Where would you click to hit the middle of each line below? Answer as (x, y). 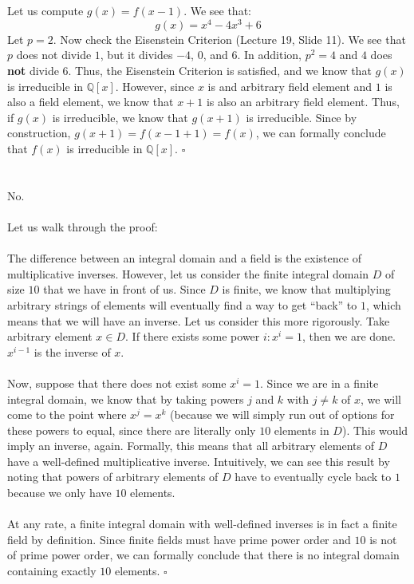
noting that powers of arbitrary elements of (113, 477)
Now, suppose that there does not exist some (117, 383)
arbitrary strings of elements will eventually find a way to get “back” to (182, 304)
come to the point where (67, 414)
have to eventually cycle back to (313, 477)
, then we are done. (349, 336)
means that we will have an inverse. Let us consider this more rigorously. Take (199, 320)
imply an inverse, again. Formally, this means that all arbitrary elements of (191, 446)
